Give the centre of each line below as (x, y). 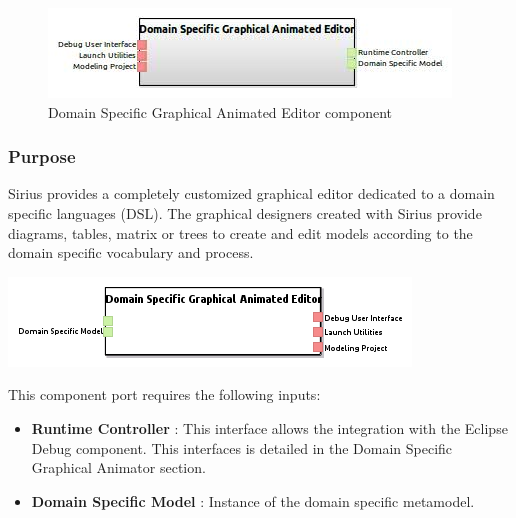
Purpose (42, 156)
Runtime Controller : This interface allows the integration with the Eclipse (269, 427)
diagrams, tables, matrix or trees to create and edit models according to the (240, 232)
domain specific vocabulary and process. (131, 252)
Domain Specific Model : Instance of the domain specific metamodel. (253, 500)
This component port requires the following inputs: (164, 394)
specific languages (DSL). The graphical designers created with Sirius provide (245, 213)
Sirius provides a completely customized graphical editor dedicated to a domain (251, 193)
